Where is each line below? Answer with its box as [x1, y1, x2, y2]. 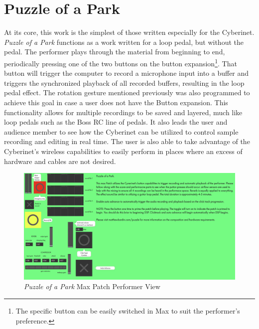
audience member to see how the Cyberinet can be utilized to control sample [4, 126, 239, 137]
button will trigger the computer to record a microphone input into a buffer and [4, 68, 249, 78]
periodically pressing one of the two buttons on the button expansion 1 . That [4, 56, 237, 68]
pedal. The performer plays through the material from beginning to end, [4, 46, 225, 57]
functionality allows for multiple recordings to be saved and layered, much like [4, 107, 243, 117]
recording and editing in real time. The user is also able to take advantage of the [4, 136, 250, 147]
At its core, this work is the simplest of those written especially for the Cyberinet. [4, 27, 255, 37]
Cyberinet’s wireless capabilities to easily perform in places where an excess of [4, 146, 243, 156]
